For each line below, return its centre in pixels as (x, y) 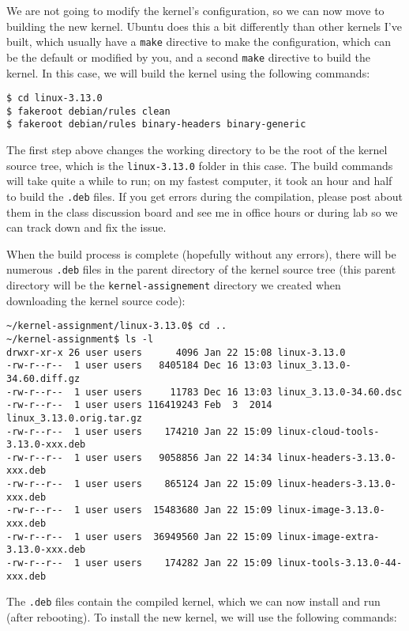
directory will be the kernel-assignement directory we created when (174, 285)
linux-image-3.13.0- (331, 510)
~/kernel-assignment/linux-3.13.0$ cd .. (117, 326)
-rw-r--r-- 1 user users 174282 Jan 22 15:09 (139, 563)
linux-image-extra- (328, 537)
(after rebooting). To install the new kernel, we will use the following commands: (202, 617)
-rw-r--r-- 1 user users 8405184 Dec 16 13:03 (139, 366)
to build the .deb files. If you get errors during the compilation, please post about (205, 196)
